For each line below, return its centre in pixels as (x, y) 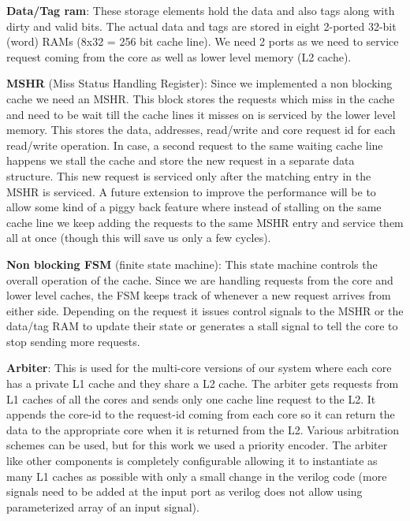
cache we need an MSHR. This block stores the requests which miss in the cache (201, 98)
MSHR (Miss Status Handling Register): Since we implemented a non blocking (199, 83)
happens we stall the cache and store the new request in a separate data (181, 160)
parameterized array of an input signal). (103, 506)
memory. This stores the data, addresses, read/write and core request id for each (201, 130)
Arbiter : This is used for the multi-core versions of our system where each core (199, 368)
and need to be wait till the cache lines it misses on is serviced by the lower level (201, 114)
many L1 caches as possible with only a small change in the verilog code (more (197, 476)
